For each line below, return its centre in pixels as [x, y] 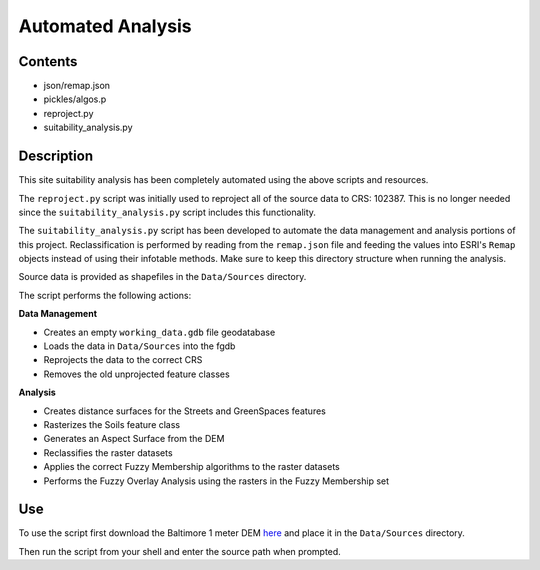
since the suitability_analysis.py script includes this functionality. [167, 212]
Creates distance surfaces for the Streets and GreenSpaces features [185, 411]
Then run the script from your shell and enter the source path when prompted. [180, 551]
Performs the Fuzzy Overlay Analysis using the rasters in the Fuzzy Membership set [216, 481]
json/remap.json [76, 86]
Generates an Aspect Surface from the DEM [134, 439]
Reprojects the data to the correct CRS [123, 360]
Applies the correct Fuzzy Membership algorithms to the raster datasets [191, 467]
